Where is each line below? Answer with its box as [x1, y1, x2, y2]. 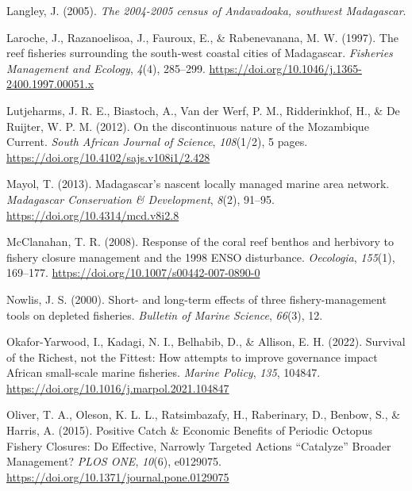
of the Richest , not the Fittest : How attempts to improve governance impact [6, 348, 378, 365]
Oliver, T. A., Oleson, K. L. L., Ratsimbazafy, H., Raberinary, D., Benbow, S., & [6, 406, 401, 423]
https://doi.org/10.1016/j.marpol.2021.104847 [6, 379, 229, 396]
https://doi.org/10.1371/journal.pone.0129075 [6, 468, 229, 485]
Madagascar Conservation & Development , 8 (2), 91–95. [6, 190, 275, 207]
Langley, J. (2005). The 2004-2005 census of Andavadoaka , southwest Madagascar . [6, 2, 406, 18]
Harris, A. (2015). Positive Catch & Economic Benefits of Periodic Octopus [6, 422, 372, 439]
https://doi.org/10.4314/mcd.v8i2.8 [6, 206, 179, 223]
